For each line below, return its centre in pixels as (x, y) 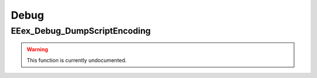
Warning (37, 49)
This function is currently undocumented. (77, 60)
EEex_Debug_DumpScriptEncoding (81, 31)
